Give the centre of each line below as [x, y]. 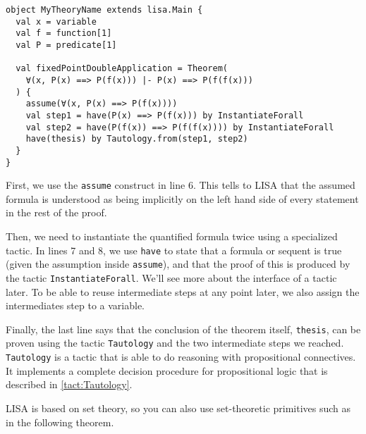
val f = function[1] [64, 33]
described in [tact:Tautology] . [69, 384]
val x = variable [56, 21]
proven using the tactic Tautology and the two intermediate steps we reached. [175, 343]
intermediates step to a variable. [75, 305]
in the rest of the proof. [56, 212]
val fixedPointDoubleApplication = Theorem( [122, 69]
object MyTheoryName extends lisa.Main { [104, 10]
